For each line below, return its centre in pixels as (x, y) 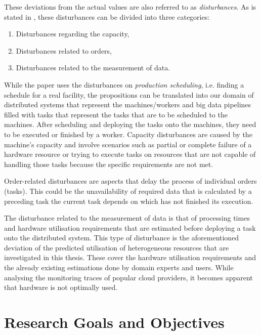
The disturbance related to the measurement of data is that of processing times (127, 218)
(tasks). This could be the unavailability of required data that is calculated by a (128, 191)
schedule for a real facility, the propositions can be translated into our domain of (129, 94)
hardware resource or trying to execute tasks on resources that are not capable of (130, 154)
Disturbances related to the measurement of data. (93, 68)
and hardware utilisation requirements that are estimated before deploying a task (130, 227)
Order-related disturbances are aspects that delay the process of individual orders (130, 181)
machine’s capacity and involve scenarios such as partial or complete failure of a (128, 144)
